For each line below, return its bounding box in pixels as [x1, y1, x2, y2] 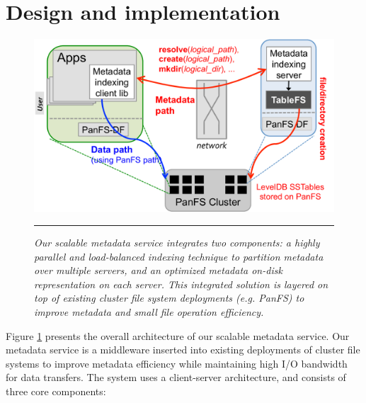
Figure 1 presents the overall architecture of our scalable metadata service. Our [6, 328, 350, 343]
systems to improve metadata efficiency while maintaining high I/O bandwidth [6, 356, 348, 370]
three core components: [6, 383, 106, 398]
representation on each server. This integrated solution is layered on [34, 276, 328, 291]
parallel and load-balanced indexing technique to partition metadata [34, 249, 324, 263]
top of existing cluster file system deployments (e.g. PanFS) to [34, 290, 304, 305]
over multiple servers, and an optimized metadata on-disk [34, 263, 282, 278]
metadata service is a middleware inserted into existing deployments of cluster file [6, 342, 360, 357]
